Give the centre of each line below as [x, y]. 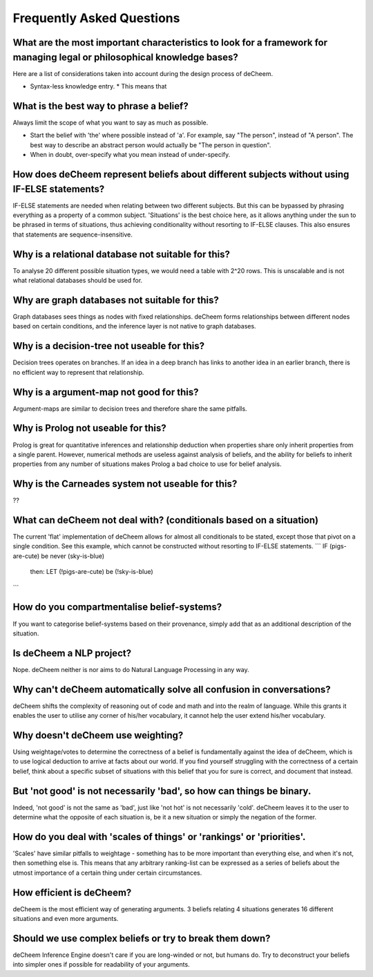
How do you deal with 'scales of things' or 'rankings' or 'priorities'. [159, 837]
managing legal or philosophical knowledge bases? [125, 57]
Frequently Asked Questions [96, 18]
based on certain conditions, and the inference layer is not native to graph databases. [134, 326]
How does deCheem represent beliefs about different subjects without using [181, 174]
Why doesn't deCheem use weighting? [98, 735]
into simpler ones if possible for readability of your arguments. [101, 965]
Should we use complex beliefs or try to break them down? [142, 938]
